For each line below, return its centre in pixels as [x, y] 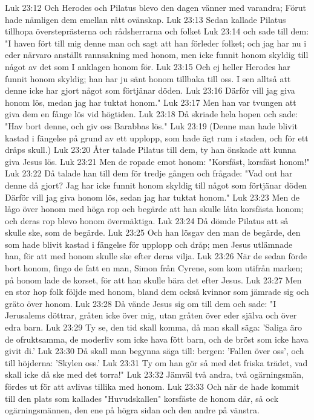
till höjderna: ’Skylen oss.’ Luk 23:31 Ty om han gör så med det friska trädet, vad [156, 362]
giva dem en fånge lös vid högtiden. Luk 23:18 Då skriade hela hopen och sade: [152, 114]
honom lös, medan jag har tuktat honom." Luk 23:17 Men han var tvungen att [151, 102]
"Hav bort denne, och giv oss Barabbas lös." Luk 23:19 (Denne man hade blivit [151, 125]
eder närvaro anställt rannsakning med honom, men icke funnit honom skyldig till [157, 55]
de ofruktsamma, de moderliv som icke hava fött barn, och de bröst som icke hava [157, 339]
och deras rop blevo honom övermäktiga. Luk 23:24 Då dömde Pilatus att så [147, 220]
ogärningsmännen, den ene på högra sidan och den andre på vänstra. [132, 410]
